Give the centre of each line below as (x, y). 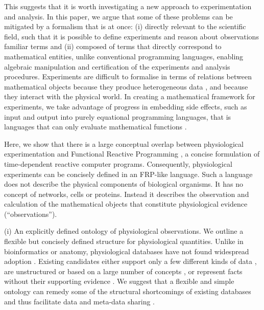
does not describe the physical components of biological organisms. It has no (124, 184)
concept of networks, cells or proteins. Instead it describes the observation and (127, 194)
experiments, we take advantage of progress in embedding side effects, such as (126, 106)
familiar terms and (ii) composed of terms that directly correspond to (113, 46)
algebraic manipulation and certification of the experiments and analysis (117, 66)
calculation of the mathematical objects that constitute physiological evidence (126, 204)
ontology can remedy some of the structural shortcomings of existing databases (128, 291)
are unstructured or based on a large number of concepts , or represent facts (123, 271)
